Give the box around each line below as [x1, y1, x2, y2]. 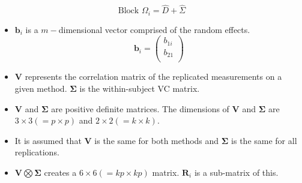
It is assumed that [14, 134, 82, 146]
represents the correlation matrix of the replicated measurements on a [25, 70, 282, 83]
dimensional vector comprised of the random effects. [58, 23, 250, 35]
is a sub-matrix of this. [194, 166, 279, 178]
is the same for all [231, 134, 297, 146]
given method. [14, 82, 67, 94]
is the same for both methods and [94, 134, 219, 146]
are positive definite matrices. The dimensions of [51, 102, 229, 115]
